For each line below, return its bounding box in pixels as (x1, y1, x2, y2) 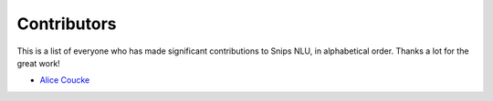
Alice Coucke (39, 75, 90, 86)
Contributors (16, 14, 118, 34)
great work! (16, 57, 61, 68)
